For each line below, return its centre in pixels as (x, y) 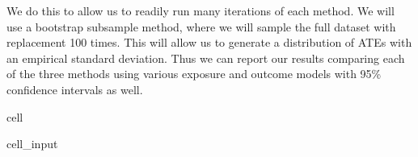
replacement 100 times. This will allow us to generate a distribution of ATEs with (209, 42)
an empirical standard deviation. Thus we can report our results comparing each (206, 58)
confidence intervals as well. (75, 89)
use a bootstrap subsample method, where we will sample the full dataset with (201, 26)
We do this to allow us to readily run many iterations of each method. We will (201, 10)
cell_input (32, 144)
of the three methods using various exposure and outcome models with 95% (194, 74)
